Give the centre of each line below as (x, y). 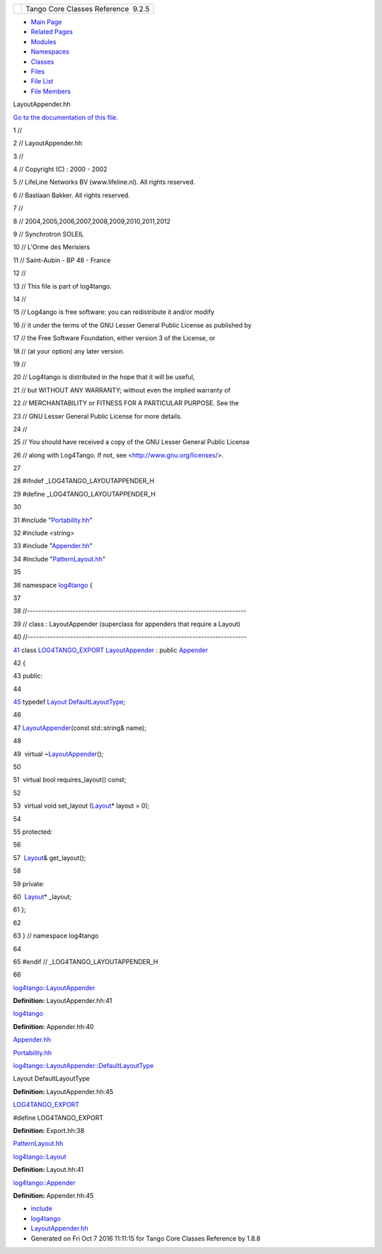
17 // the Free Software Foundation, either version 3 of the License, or (114, 338)
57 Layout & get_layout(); (50, 858)
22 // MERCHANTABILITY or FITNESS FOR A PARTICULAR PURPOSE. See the (126, 403)
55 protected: (33, 832)
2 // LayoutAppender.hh (48, 143)
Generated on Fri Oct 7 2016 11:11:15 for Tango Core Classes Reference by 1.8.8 (146, 1238)
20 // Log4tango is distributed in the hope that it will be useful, (104, 377)
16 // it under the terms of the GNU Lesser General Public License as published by (132, 325)
